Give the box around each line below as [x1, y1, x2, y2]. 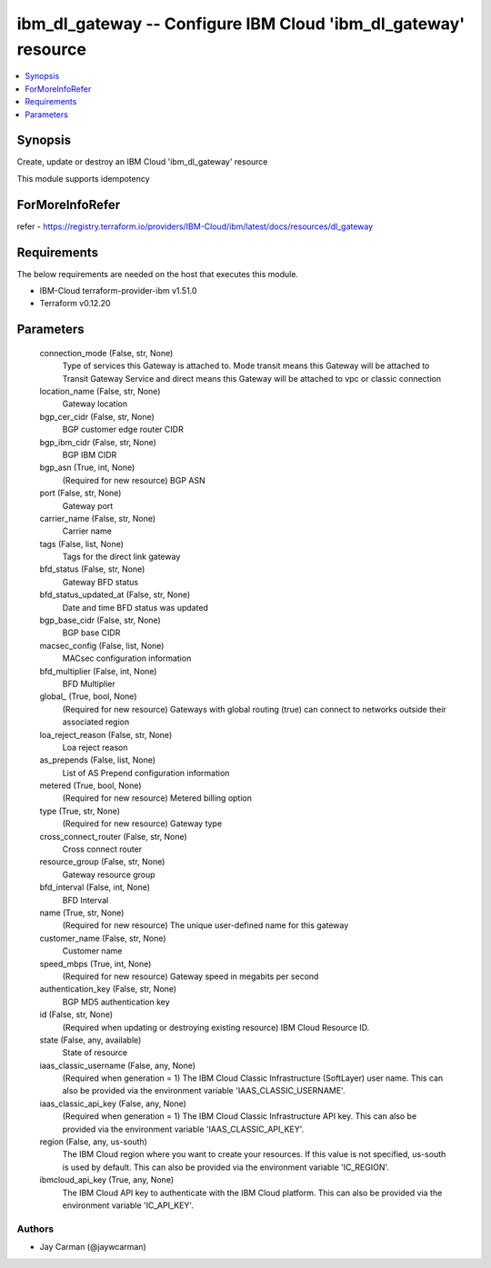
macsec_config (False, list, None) [39, 640, 165, 651]
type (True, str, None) [39, 805, 121, 816]
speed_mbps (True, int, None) [39, 958, 152, 969]
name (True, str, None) [39, 907, 125, 918]
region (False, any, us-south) [39, 1136, 147, 1147]
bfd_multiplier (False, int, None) [39, 665, 157, 676]
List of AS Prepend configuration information [62, 767, 230, 778]
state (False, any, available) [39, 1034, 142, 1045]
